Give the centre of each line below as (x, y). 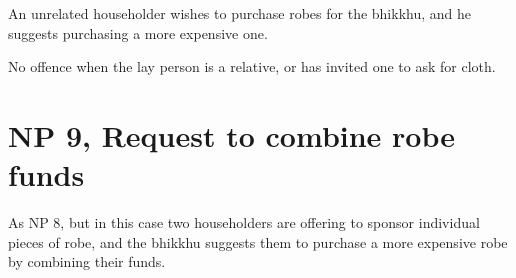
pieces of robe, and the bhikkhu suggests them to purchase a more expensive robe (258, 241)
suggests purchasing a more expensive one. (138, 32)
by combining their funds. (87, 261)
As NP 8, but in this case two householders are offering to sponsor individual (244, 222)
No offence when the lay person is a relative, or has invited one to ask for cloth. (252, 66)
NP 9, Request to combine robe (231, 134)
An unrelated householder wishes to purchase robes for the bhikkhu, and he (240, 13)
